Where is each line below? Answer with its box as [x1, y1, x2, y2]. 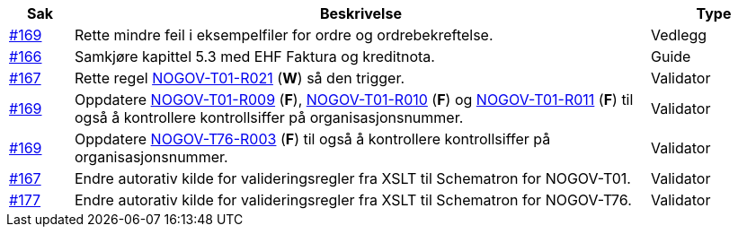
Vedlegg [650, 26, 707, 44]
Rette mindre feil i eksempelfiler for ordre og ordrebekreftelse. [74, 26, 493, 44]
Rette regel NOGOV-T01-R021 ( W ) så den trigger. [74, 69, 405, 87]
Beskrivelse [320, 4, 402, 22]
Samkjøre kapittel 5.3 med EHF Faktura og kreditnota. [74, 48, 435, 65]
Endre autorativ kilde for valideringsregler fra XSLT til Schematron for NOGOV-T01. [74, 169, 631, 187]
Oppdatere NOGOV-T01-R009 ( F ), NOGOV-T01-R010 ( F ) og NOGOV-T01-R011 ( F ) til [74, 91, 634, 108]
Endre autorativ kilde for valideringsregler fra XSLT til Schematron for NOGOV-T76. [74, 191, 632, 209]
